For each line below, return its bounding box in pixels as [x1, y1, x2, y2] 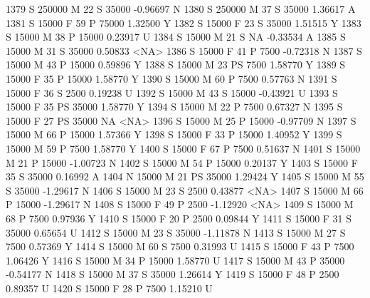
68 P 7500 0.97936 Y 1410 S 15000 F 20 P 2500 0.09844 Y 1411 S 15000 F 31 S [6, 210, 352, 225]
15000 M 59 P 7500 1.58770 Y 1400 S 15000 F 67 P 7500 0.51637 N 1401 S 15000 [6, 140, 361, 155]
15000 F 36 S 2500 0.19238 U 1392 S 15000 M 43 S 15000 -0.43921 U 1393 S [6, 85, 338, 100]
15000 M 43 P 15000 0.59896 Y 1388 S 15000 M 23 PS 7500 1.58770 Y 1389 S [6, 57, 346, 72]
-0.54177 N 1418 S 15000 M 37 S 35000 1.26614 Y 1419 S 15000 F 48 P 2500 [6, 267, 339, 282]
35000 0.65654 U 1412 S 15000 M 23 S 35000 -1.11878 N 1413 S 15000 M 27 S [6, 225, 346, 240]
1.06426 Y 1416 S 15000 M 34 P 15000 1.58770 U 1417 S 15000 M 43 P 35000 [6, 252, 345, 267]
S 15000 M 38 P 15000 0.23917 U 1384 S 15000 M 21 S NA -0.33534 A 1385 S [6, 29, 346, 44]
